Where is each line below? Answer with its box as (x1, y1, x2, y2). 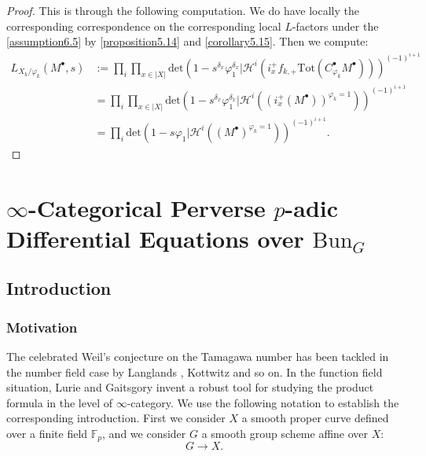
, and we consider (102, 425, 186, 441)
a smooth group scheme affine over (201, 425, 369, 441)
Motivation (6, 317, 78, 336)
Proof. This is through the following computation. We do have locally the (6, 2, 359, 18)
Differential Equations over (6, 222, 304, 254)
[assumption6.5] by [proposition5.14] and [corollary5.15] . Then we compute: (6, 33, 369, 50)
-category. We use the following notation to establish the (127, 394, 399, 410)
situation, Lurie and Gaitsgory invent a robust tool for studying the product (6, 379, 374, 395)
